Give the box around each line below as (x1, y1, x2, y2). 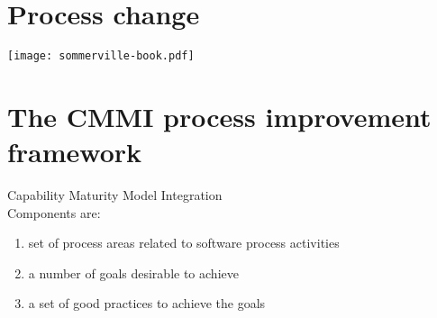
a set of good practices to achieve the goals (28, 294, 266, 313)
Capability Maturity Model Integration (7, 186, 223, 204)
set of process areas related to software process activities (28, 233, 340, 252)
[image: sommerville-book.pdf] (7, 50, 195, 63)
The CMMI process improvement (7, 97, 432, 134)
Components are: (7, 203, 101, 222)
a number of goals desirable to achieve (28, 263, 239, 282)
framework (7, 133, 142, 170)
